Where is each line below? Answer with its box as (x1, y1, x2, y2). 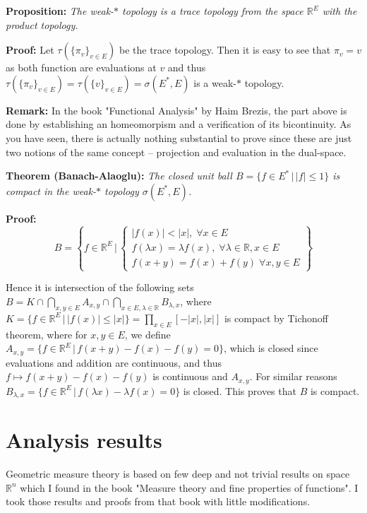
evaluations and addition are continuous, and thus (6, 355, 222, 370)
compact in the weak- (6, 183, 97, 198)
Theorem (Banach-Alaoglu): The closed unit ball (6, 168, 232, 183)
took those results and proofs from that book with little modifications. (6, 494, 311, 509)
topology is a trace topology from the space (122, 4, 303, 18)
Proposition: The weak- (6, 4, 114, 18)
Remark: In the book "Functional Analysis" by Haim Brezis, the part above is (6, 102, 347, 117)
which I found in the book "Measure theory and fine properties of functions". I (20, 480, 359, 495)
